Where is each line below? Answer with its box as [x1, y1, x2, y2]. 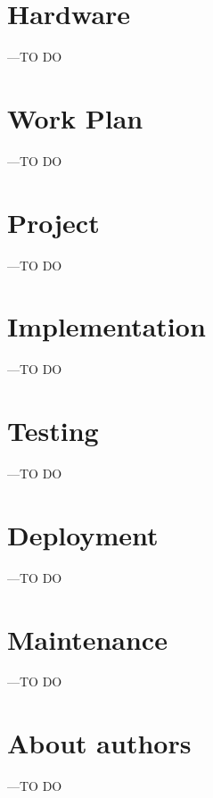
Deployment [7, 516, 159, 553]
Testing [7, 412, 99, 449]
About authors [7, 725, 192, 761]
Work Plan [7, 99, 143, 136]
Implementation [7, 308, 206, 345]
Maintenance [7, 620, 168, 657]
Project [7, 204, 100, 240]
